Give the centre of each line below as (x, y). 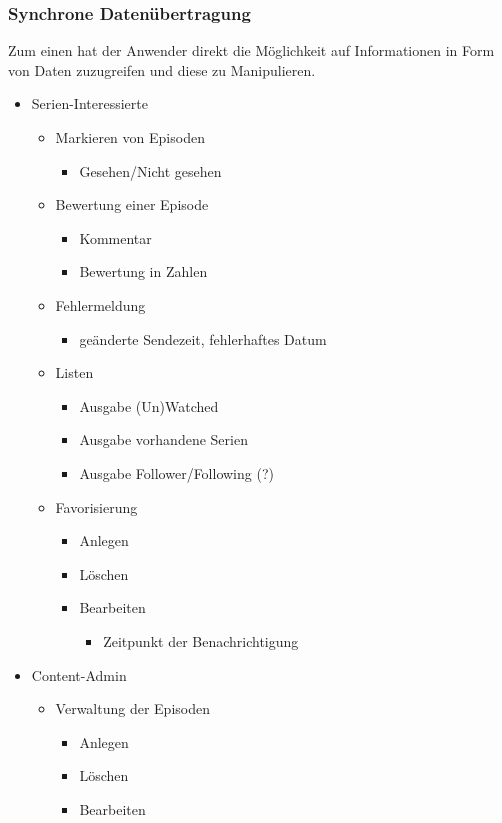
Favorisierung (96, 506)
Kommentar (115, 237)
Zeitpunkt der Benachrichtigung (201, 640)
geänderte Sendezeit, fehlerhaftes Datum (203, 338)
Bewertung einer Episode (132, 204)
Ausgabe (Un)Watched (149, 405)
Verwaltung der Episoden (132, 708)
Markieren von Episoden (130, 137)
